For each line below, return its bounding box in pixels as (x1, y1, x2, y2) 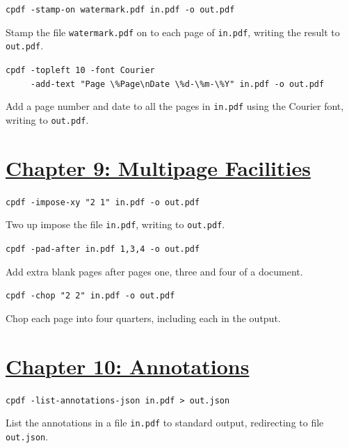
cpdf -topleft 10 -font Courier (6, 65, 155, 75)
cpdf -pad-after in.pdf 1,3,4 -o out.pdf (6, 244, 200, 255)
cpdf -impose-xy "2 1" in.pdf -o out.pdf (6, 197, 200, 207)
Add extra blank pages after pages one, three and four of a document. (6, 264, 303, 278)
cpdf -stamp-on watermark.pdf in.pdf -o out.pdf (6, 5, 235, 15)
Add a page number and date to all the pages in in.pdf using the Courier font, (6, 99, 344, 113)
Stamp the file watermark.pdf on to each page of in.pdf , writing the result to (6, 24, 340, 39)
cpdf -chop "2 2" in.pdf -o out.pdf (6, 291, 175, 301)
